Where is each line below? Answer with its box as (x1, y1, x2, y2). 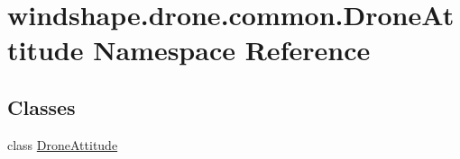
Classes (7, 93, 76, 120)
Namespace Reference (93, 31, 371, 68)
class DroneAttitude (7, 135, 118, 154)
